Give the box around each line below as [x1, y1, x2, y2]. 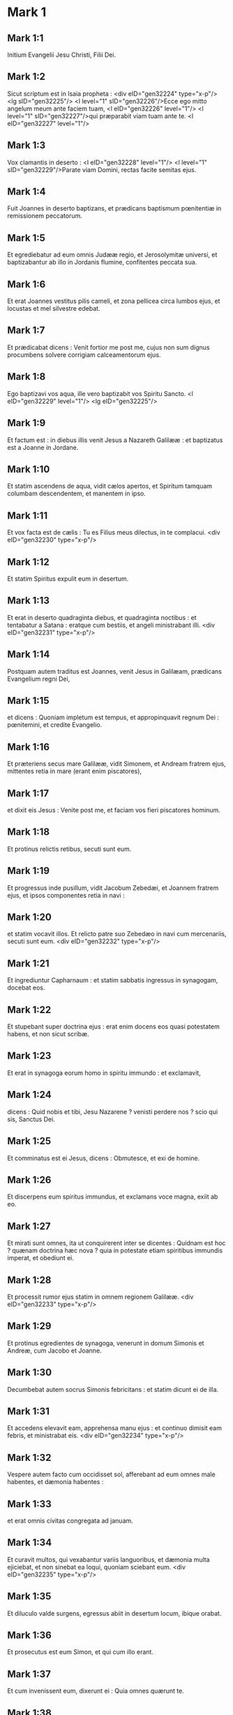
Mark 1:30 [7, 1367, 52, 1378]
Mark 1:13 [7, 595, 50, 607]
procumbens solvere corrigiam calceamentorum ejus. [7, 351, 161, 359]
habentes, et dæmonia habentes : [7, 1478, 104, 1486]
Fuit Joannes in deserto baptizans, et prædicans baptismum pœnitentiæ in [7, 204, 222, 213]
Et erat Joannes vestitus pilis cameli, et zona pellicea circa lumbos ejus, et [7, 297, 220, 305]
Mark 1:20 [7, 911, 52, 924]
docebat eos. [7, 984, 45, 992]
